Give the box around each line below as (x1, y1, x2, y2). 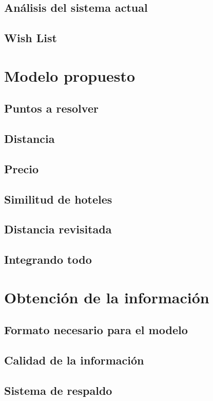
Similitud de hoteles (4, 191, 112, 207)
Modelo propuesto (4, 65, 135, 86)
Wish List (4, 30, 57, 46)
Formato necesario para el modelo (4, 322, 188, 338)
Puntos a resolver (4, 100, 99, 116)
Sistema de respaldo (4, 382, 112, 398)
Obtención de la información (4, 286, 209, 307)
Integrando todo (4, 251, 92, 267)
